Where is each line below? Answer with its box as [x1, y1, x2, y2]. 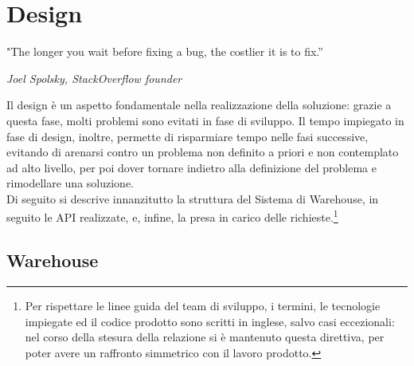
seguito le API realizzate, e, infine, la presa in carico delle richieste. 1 [6, 207, 338, 226]
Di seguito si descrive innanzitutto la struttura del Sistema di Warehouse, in [6, 190, 379, 207]
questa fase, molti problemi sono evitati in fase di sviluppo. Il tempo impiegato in [6, 112, 404, 128]
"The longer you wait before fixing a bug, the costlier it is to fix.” [6, 43, 323, 60]
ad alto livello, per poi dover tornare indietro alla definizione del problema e [6, 159, 377, 175]
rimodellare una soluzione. [6, 175, 135, 191]
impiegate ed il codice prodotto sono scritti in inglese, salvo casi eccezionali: [25, 313, 395, 329]
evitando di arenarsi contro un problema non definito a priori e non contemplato [6, 144, 399, 160]
